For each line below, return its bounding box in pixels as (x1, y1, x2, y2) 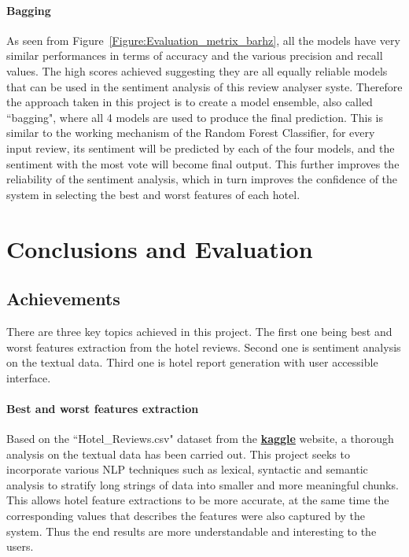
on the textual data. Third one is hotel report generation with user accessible (6, 354, 378, 371)
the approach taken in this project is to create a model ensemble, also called (6, 94, 373, 110)
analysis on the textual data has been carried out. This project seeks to (6, 445, 350, 462)
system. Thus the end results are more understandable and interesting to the (6, 522, 377, 539)
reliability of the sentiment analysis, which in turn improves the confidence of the (6, 171, 398, 187)
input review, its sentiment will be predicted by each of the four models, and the (6, 139, 395, 156)
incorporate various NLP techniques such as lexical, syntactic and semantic (6, 461, 368, 478)
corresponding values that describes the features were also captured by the (6, 507, 366, 524)
